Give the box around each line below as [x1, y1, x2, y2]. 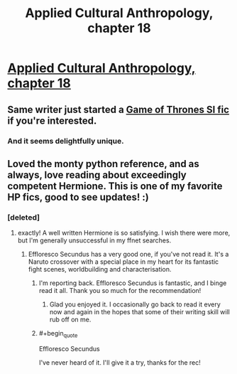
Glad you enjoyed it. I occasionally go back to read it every [49, 300, 221, 309]
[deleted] [7, 212, 40, 222]
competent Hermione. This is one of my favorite [7, 180, 223, 192]
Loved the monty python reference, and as [7, 158, 200, 170]
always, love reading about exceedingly [7, 169, 187, 181]
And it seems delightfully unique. [7, 136, 124, 146]
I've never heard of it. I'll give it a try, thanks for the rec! [38, 358, 201, 367]
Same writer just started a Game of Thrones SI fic [7, 103, 229, 115]
